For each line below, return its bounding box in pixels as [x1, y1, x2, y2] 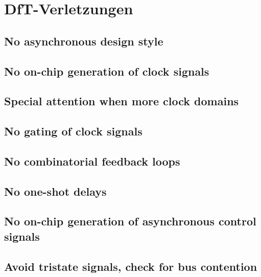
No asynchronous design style [4, 33, 163, 49]
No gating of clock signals [4, 123, 143, 139]
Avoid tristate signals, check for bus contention [4, 258, 257, 274]
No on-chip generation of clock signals [4, 63, 209, 79]
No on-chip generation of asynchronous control [4, 213, 256, 229]
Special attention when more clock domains [4, 93, 239, 109]
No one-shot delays [4, 183, 107, 199]
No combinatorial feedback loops [4, 153, 180, 169]
